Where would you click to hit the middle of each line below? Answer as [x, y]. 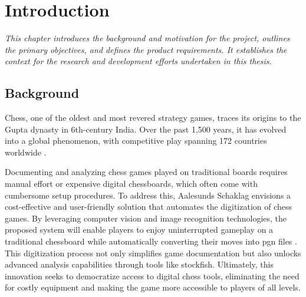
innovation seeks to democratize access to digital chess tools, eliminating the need [152, 275]
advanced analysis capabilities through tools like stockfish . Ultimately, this [139, 264]
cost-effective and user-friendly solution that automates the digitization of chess [149, 207]
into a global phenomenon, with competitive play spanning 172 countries [136, 141]
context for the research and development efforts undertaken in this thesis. [138, 61]
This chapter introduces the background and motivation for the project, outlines [147, 38]
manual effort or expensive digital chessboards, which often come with [131, 184]
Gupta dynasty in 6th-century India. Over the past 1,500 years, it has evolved [146, 129]
